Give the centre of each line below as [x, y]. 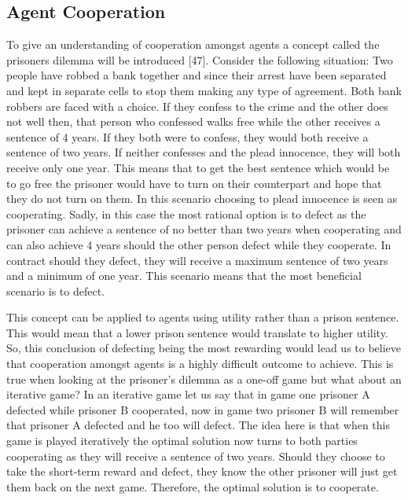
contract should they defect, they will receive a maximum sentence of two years [197, 260]
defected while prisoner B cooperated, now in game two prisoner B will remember [203, 409]
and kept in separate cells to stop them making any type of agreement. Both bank [204, 90]
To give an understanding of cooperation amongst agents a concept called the [193, 44]
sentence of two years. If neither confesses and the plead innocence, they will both [204, 152]
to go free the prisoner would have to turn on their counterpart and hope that [194, 183]
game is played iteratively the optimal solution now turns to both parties [182, 441]
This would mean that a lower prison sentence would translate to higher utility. [197, 332]
